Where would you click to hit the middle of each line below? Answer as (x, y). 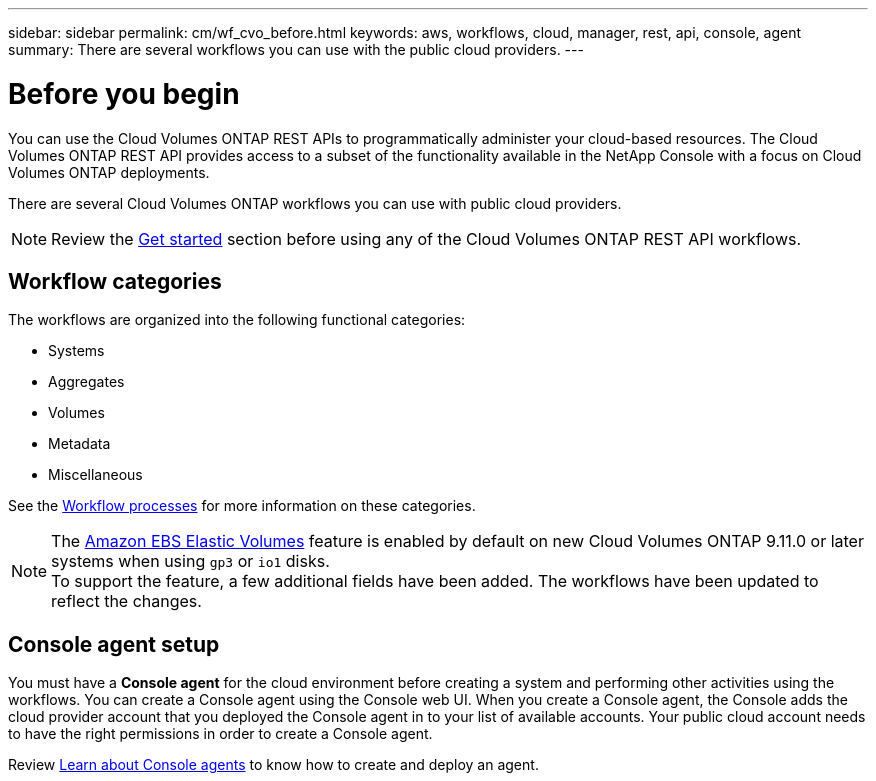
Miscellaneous (95, 475)
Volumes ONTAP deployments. (109, 172)
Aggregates (86, 382)
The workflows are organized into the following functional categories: (237, 320)
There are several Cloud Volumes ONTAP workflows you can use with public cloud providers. (315, 203)
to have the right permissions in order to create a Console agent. (220, 734)
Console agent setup (114, 644)
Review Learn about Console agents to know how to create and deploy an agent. (273, 765)
